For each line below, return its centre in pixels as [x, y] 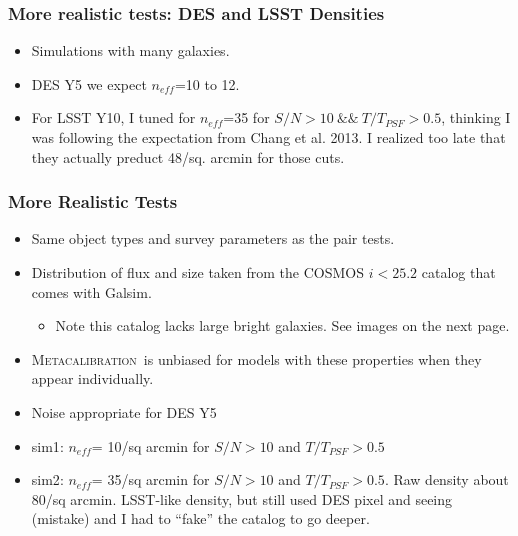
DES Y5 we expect [89, 83]
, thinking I [476, 117]
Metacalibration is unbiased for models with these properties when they [256, 358]
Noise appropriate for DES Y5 [124, 411]
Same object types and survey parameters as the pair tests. [213, 238]
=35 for [246, 117]
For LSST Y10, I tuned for [113, 117]
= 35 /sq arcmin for [150, 479]
